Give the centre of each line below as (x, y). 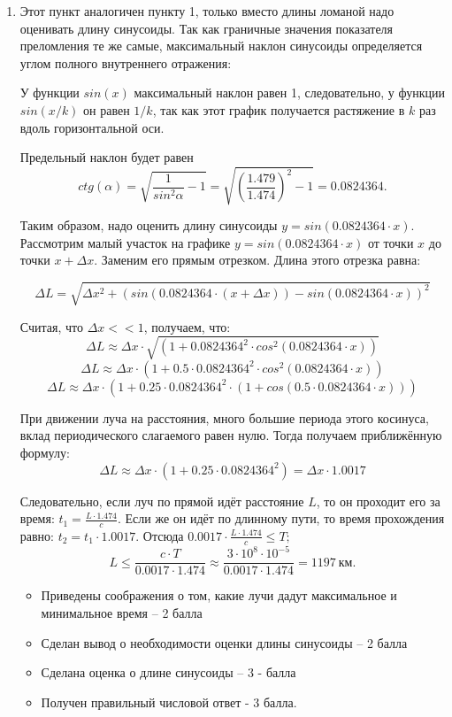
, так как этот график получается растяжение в (279, 109)
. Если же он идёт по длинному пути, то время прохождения (281, 518)
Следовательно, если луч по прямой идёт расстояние (162, 501)
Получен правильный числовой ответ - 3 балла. (169, 702)
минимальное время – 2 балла (122, 612)
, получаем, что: (187, 326)
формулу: (45, 452)
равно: (37, 535)
